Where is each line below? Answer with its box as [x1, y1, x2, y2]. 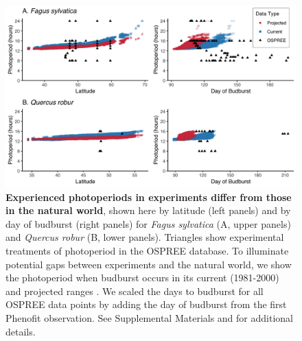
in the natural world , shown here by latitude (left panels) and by [5, 203, 291, 217]
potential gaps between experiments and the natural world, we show [5, 257, 292, 271]
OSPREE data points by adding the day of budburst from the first [5, 297, 287, 311]
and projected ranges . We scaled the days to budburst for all [5, 283, 264, 298]
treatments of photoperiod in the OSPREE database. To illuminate [5, 243, 289, 257]
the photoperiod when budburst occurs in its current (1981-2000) [5, 270, 279, 285]
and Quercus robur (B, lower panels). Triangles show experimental [5, 230, 284, 244]
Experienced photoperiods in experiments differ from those [5, 189, 292, 204]
